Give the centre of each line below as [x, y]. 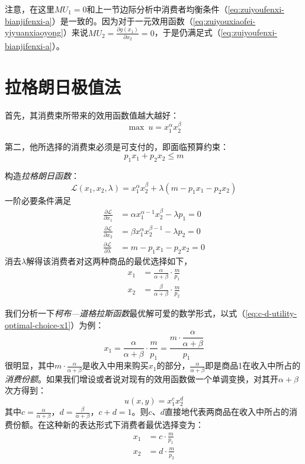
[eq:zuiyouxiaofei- [224, 20]
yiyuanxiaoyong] [34, 32]
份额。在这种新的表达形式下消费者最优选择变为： [108, 425]
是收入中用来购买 [115, 365]
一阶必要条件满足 [38, 200]
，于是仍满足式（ [187, 32]
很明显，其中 [30, 365]
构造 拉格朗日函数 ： [42, 176]
